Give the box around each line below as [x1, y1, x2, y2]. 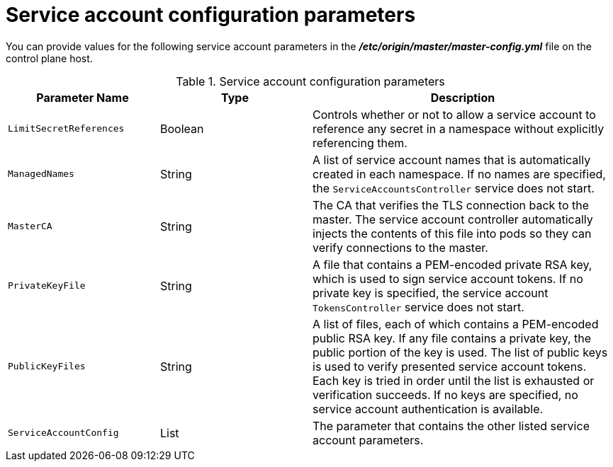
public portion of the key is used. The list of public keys [313, 345, 608, 359]
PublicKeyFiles [8, 361, 86, 372]
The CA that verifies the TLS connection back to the [313, 197, 590, 212]
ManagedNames [8, 168, 74, 180]
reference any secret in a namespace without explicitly [313, 121, 604, 136]
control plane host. [6, 52, 93, 64]
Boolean [160, 121, 204, 136]
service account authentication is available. [313, 401, 544, 416]
